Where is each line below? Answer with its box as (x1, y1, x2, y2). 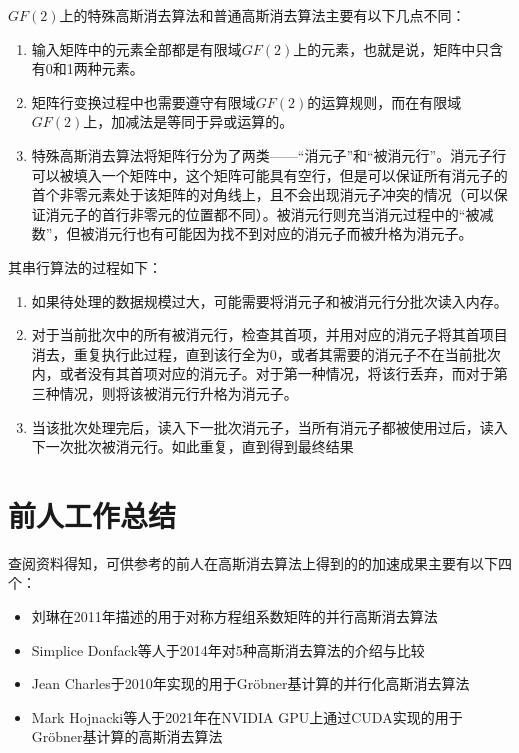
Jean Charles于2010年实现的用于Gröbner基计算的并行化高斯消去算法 (31, 673, 470, 694)
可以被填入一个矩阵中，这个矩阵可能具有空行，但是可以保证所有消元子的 (31, 164, 508, 185)
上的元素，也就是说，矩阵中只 (293, 38, 490, 59)
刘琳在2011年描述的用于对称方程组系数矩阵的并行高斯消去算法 (31, 606, 438, 626)
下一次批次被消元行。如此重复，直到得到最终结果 (31, 436, 354, 457)
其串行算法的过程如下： (8, 256, 162, 277)
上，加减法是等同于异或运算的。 (83, 111, 294, 132)
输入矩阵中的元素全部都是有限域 (31, 38, 242, 59)
